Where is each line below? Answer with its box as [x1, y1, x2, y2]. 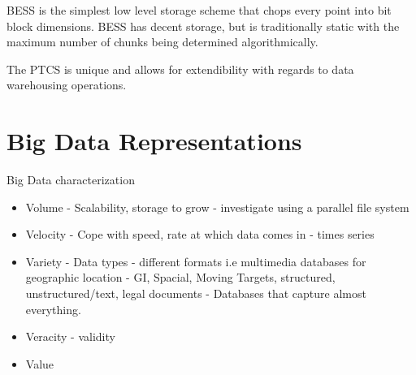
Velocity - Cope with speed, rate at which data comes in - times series [25, 226, 375, 243]
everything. [25, 300, 81, 317]
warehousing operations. [6, 76, 127, 93]
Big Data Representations [6, 124, 302, 157]
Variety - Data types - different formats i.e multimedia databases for [25, 252, 366, 269]
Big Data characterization [6, 171, 135, 188]
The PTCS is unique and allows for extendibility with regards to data [6, 60, 354, 77]
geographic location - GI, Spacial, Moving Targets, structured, [25, 269, 336, 286]
